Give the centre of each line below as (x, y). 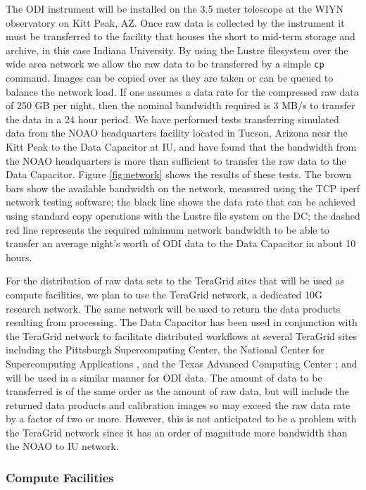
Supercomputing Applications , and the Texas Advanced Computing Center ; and (182, 363)
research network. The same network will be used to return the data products (173, 308)
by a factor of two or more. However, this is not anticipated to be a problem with (181, 419)
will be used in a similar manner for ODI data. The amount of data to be (164, 377)
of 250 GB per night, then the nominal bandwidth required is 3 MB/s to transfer (181, 105)
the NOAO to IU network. (62, 446)
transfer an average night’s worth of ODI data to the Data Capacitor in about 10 (181, 243)
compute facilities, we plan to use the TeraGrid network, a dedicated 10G (164, 294)
